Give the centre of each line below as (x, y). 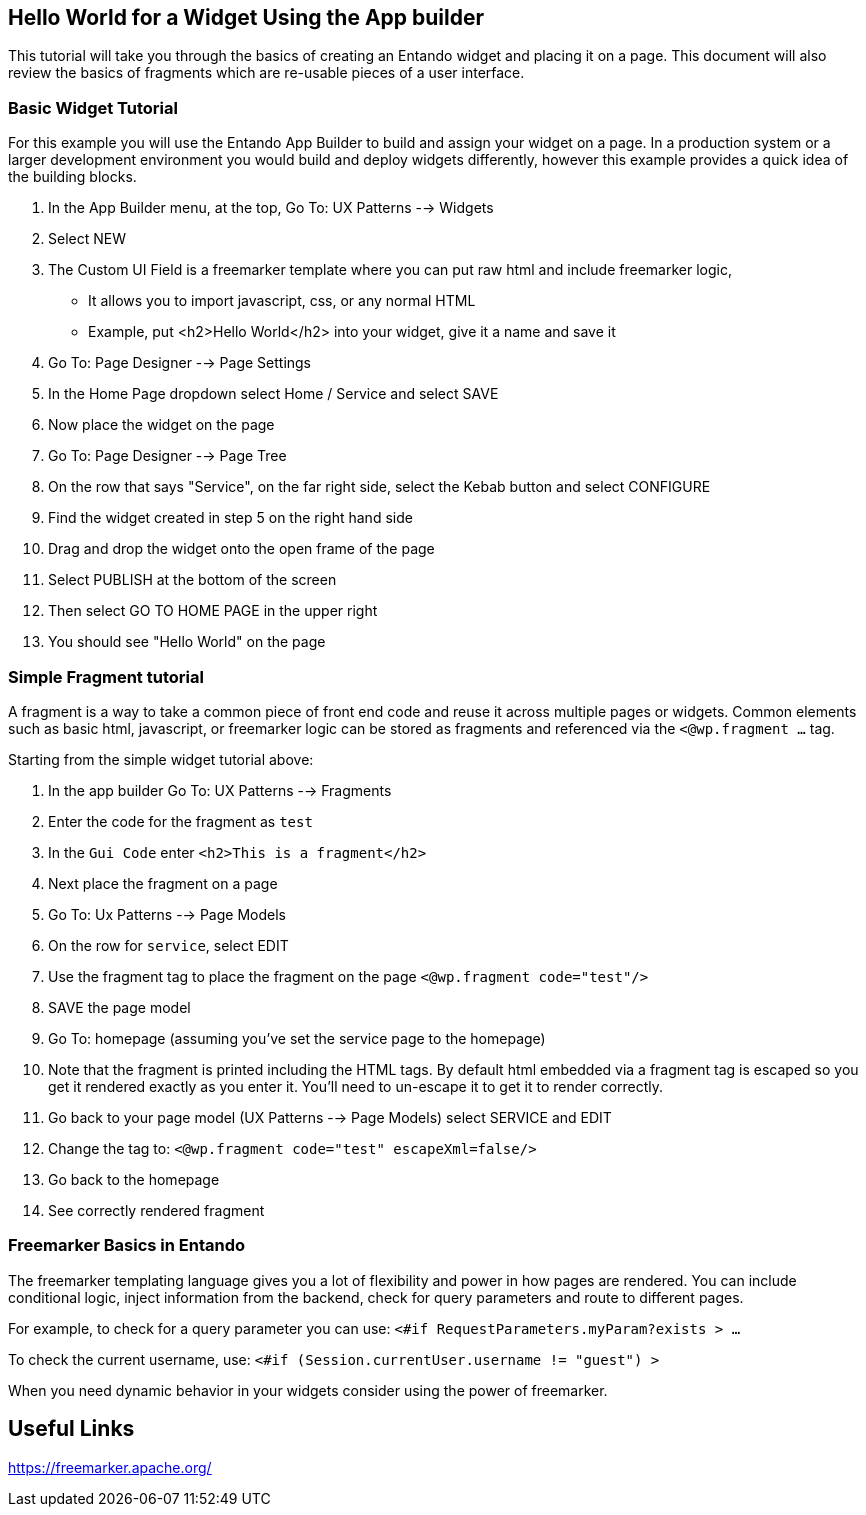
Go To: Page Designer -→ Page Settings (180, 363)
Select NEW (87, 239)
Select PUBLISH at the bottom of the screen (192, 580)
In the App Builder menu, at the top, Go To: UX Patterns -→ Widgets (271, 208)
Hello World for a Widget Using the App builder (246, 17)
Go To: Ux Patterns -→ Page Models (167, 914)
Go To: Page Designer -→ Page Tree (167, 456)
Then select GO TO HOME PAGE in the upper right (213, 611)
